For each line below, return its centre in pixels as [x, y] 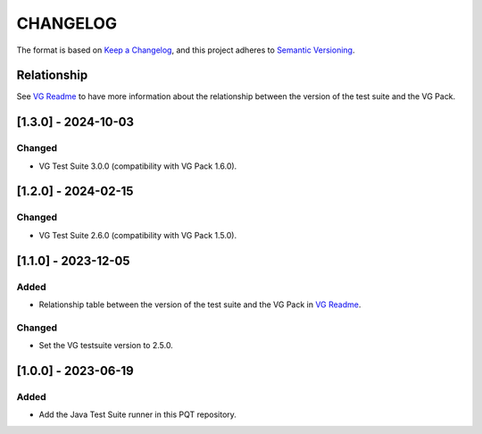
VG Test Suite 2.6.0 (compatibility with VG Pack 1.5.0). [137, 235]
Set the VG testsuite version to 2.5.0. [106, 346]
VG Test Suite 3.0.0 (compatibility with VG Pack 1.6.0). [138, 166]
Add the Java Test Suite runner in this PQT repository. [137, 414]
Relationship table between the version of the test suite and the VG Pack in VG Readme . [200, 305]
